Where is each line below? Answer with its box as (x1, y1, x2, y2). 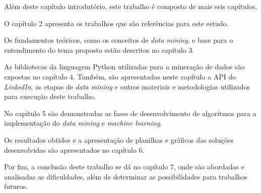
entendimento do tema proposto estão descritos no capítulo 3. (4, 44, 194, 55)
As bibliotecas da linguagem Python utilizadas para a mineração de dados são (4, 61, 245, 72)
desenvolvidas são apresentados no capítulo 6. (4, 144, 145, 155)
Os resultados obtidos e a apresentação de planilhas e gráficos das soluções (4, 134, 234, 145)
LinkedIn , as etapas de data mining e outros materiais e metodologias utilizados (4, 81, 250, 91)
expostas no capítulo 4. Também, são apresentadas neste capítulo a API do (4, 71, 236, 81)
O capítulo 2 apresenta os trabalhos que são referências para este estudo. (4, 18, 229, 28)
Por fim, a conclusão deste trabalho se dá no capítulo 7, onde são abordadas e (4, 161, 244, 172)
